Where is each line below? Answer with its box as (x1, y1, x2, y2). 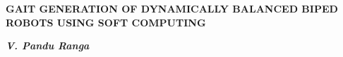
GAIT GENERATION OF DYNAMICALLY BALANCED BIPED (6, 1, 338, 15)
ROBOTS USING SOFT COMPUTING (6, 15, 206, 29)
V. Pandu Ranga (6, 38, 90, 53)
